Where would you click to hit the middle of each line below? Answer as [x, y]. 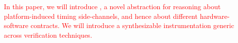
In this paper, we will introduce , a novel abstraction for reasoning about [112, 6]
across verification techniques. [48, 35]
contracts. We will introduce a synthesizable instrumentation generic [132, 25]
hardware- [215, 16]
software [16, 25]
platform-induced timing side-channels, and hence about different [101, 16]
